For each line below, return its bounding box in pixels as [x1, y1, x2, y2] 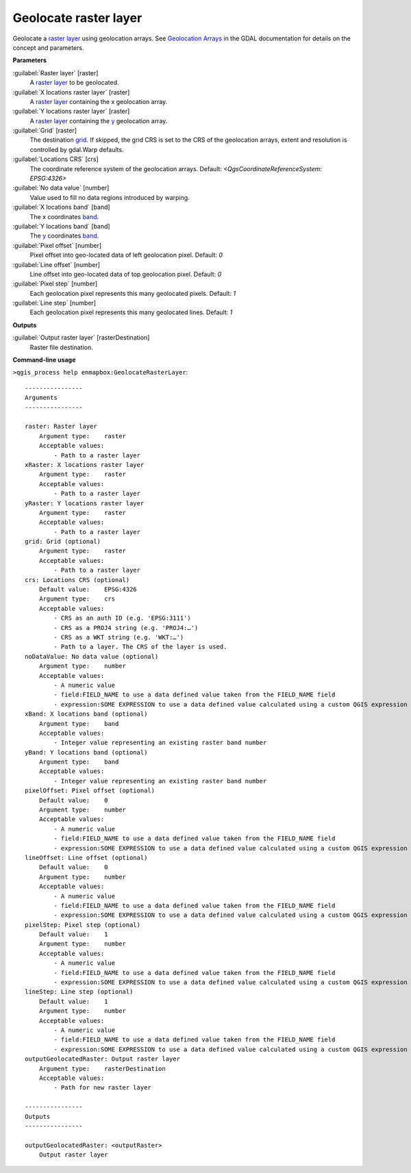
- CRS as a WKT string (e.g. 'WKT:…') [53, 633, 184, 641]
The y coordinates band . [29, 231, 99, 240]
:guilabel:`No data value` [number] [12, 184, 110, 192]
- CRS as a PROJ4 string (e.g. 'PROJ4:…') [53, 624, 199, 631]
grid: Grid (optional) [25, 538, 101, 546]
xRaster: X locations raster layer [25, 461, 145, 468]
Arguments [25, 394, 58, 402]
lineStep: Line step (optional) [25, 988, 134, 996]
